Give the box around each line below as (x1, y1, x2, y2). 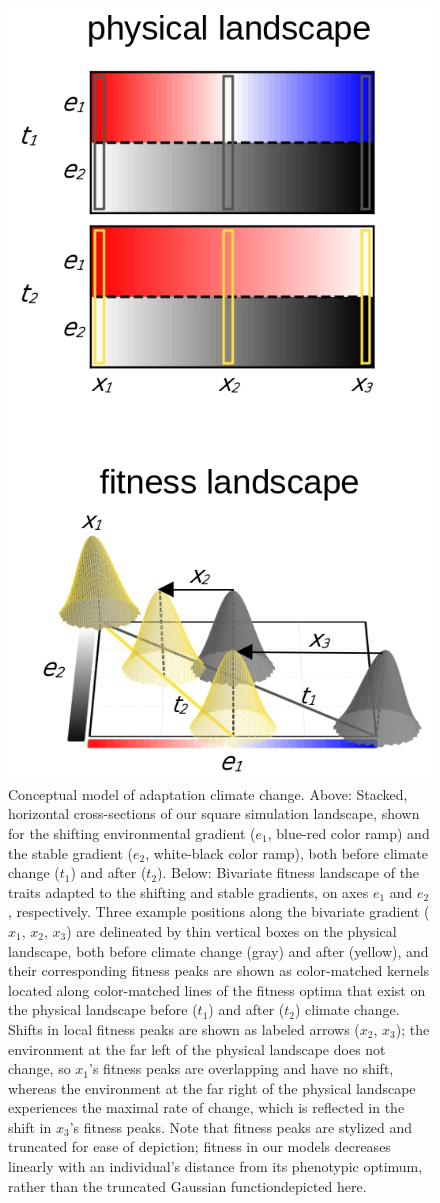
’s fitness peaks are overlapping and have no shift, (89, 1058, 394, 1079)
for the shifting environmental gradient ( (8, 822, 256, 843)
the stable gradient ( (8, 842, 133, 863)
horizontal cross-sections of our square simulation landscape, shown (8, 803, 420, 824)
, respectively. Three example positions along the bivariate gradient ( (8, 901, 430, 922)
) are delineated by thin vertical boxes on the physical (66, 920, 397, 941)
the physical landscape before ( (8, 999, 198, 1020)
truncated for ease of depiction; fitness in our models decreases (8, 1136, 391, 1157)
